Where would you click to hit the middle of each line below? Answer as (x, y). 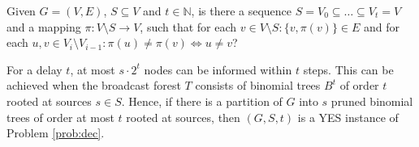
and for (382, 26)
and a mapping (44, 26)
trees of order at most (60, 117)
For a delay (35, 69)
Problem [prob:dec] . (56, 133)
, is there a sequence (242, 10)
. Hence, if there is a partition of (202, 101)
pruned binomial (372, 101)
